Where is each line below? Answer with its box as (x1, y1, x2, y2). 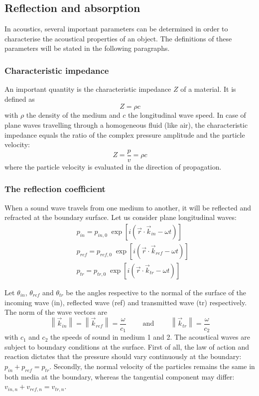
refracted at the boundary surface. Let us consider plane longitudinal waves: (4, 212, 237, 222)
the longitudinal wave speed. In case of (128, 110, 246, 120)
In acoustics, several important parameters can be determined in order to (4, 23, 228, 34)
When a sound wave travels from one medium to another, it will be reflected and (4, 202, 251, 212)
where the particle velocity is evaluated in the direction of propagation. (4, 161, 222, 172)
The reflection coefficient (4, 183, 106, 195)
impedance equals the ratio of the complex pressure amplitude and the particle (4, 129, 245, 140)
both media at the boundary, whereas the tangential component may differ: (4, 371, 235, 382)
